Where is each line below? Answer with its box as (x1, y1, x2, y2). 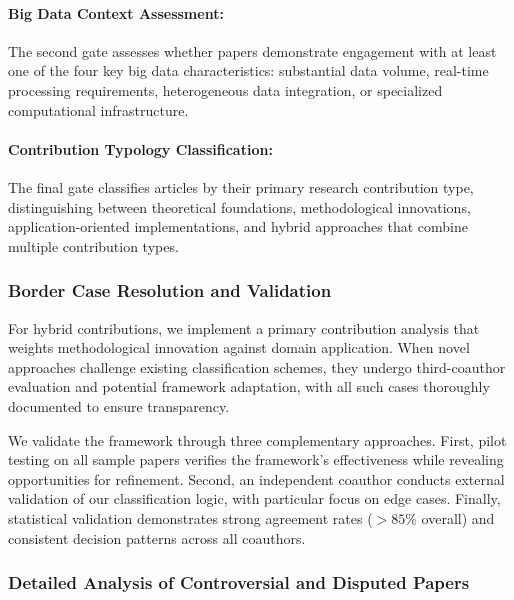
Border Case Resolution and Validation (8, 278, 332, 303)
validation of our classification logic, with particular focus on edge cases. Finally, (8, 488, 501, 509)
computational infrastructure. (8, 99, 189, 120)
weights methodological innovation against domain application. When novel (8, 337, 470, 358)
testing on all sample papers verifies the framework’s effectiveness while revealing (8, 449, 504, 470)
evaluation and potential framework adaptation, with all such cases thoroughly (8, 376, 490, 397)
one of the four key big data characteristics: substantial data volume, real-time (8, 60, 489, 81)
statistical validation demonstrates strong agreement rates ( (8, 507, 373, 528)
